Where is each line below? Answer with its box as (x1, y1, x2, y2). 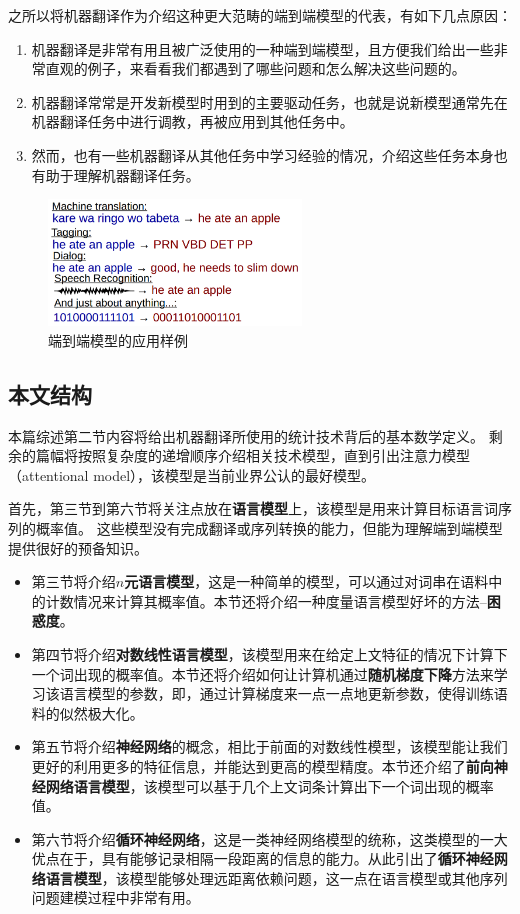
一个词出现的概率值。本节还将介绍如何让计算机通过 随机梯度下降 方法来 (31, 663, 494, 684)
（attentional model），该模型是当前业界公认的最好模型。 (8, 464, 376, 485)
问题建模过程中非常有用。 (31, 887, 200, 908)
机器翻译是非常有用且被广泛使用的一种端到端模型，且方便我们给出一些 (31, 38, 494, 59)
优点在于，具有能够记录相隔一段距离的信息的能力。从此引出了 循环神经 (31, 848, 494, 869)
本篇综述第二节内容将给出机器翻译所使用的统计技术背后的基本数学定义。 (8, 425, 484, 446)
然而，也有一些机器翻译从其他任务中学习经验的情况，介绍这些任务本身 (31, 144, 494, 165)
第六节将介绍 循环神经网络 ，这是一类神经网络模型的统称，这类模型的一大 (31, 828, 508, 849)
